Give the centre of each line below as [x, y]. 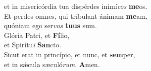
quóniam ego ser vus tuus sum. [50, 25]
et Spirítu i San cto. [33, 45]
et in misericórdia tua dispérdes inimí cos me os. [76, 6]
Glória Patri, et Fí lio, [37, 35]
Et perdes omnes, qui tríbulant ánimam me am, [76, 16]
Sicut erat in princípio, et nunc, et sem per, [70, 54]
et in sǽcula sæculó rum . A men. [52, 64]
